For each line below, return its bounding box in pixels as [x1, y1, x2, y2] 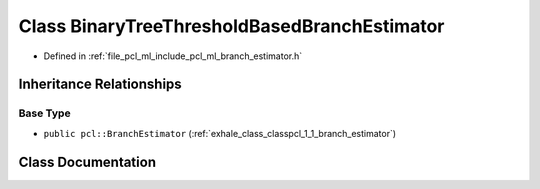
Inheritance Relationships [18, 76, 182, 93]
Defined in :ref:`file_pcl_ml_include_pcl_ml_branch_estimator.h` [43, 50, 303, 62]
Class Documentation [18, 153, 157, 170]
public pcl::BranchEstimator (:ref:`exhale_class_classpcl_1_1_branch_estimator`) [43, 127, 397, 139]
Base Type [18, 106, 71, 120]
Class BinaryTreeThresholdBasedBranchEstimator [18, 15, 445, 37]
